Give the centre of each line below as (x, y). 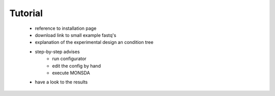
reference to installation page (66, 28)
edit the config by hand (77, 66)
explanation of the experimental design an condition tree (94, 42)
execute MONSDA (71, 73)
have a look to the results (61, 82)
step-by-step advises (57, 52)
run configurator (69, 59)
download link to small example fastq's (76, 35)
